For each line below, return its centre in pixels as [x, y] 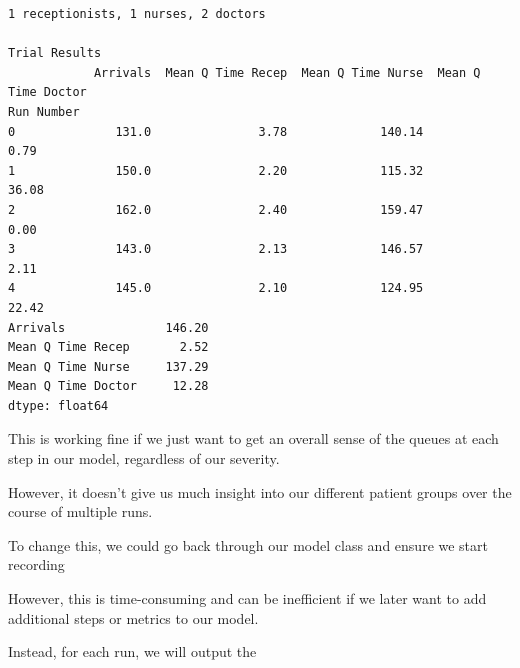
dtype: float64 [58, 405]
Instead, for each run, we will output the [132, 651]
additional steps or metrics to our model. [133, 617]
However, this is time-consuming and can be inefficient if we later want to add [247, 598]
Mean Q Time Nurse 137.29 [108, 366]
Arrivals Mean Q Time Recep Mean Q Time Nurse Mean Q [287, 72]
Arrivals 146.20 [108, 327]
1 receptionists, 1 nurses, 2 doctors [137, 14]
